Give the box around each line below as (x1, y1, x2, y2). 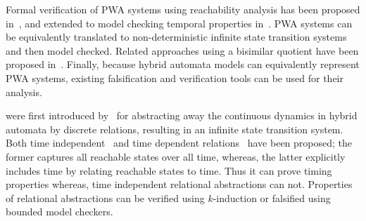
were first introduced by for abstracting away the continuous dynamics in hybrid (6, 108, 358, 123)
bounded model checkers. (6, 204, 113, 219)
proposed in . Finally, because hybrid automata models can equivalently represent (6, 57, 360, 72)
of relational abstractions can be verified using (6, 190, 205, 205)
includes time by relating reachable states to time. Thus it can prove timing (6, 163, 332, 178)
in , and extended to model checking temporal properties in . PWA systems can (6, 15, 353, 30)
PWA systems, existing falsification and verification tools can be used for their (6, 70, 343, 85)
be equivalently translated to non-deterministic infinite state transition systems (6, 29, 347, 44)
